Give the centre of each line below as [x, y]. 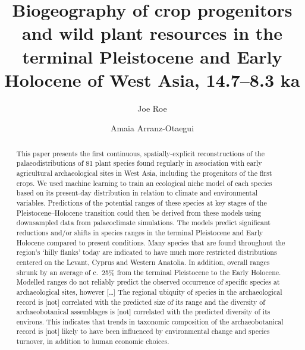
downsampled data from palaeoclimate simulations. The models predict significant [143, 223]
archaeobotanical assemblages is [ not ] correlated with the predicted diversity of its [143, 312]
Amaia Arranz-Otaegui [152, 128]
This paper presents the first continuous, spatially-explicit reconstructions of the [141, 153]
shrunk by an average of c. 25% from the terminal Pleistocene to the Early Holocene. [149, 272]
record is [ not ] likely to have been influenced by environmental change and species [143, 331]
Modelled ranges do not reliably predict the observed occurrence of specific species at [148, 282]
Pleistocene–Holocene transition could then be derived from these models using [139, 212]
